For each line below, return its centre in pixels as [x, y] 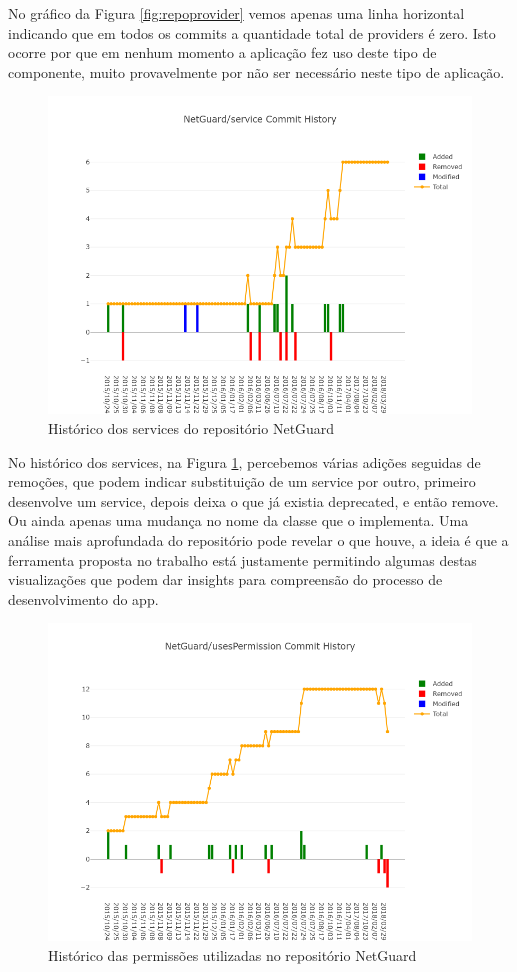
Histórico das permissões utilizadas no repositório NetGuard [232, 954]
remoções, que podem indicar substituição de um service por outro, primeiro [242, 481]
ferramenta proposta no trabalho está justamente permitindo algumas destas [242, 559]
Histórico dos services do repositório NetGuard [191, 427]
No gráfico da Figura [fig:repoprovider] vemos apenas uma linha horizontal [236, 13]
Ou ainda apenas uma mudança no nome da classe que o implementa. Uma [238, 520]
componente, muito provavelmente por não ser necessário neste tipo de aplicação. [256, 71]
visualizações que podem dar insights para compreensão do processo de [225, 579]
